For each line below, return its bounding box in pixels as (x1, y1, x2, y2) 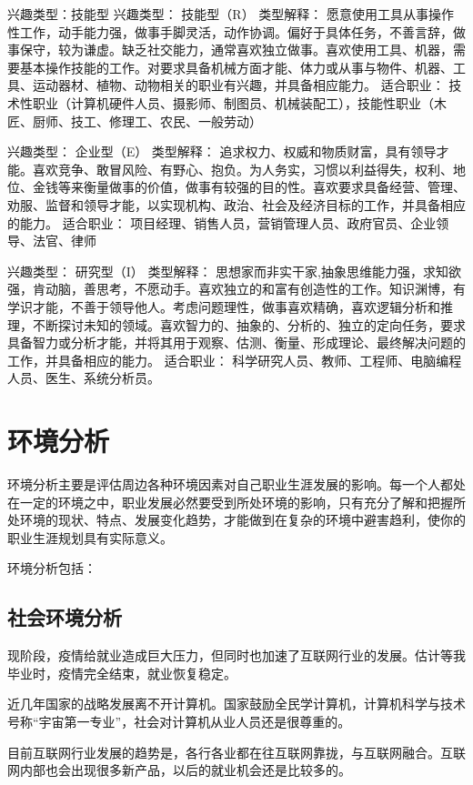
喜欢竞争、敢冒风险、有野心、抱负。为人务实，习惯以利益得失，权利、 (32, 159, 453, 178)
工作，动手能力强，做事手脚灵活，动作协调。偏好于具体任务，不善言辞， (19, 22, 453, 41)
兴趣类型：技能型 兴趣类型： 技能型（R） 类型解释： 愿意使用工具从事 (7, 5, 428, 23)
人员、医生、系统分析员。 (7, 368, 160, 387)
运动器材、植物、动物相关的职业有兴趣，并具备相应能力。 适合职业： (32, 75, 445, 95)
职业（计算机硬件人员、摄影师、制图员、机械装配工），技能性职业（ (32, 93, 434, 112)
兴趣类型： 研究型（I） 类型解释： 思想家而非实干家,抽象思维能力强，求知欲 (7, 261, 461, 280)
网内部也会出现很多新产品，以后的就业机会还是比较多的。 (7, 760, 351, 780)
